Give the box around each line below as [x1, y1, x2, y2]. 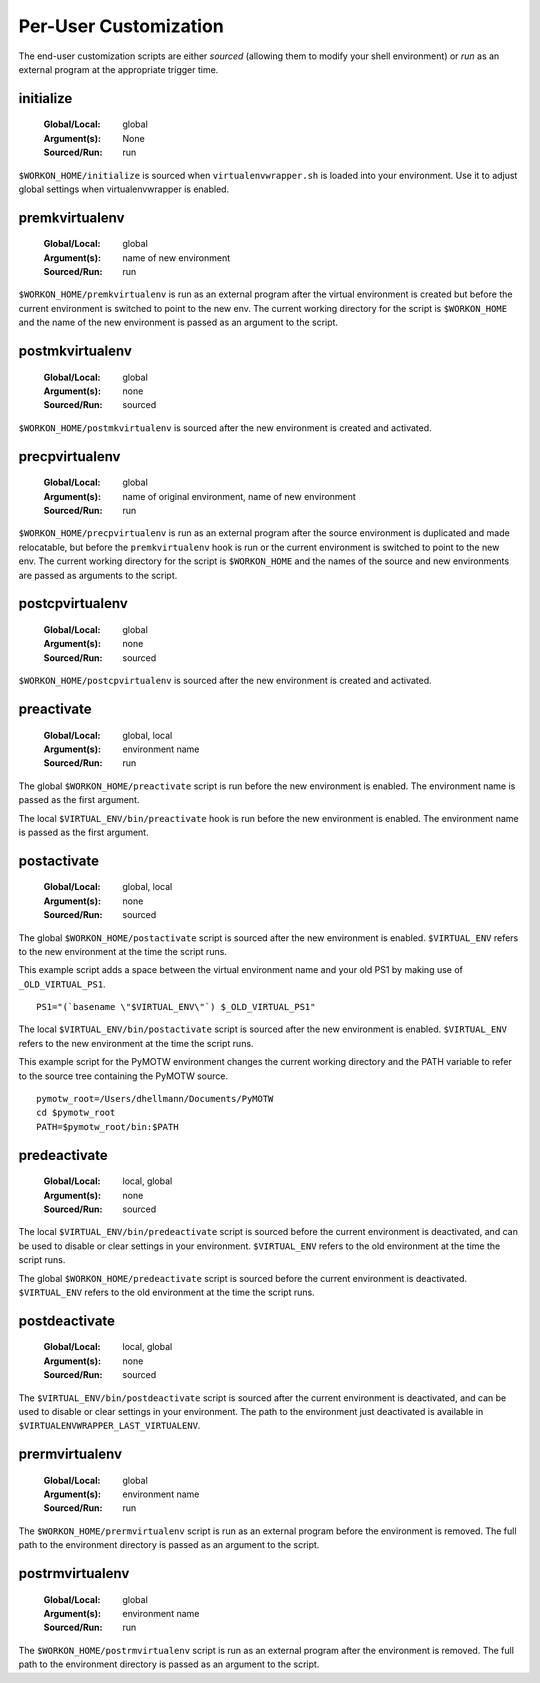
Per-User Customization [18, 15, 224, 37]
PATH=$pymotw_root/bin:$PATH [36, 1121, 179, 1132]
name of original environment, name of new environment [122, 490, 357, 502]
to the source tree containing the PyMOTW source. [18, 1070, 229, 1082]
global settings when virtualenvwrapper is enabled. [18, 183, 230, 195]
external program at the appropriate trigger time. [18, 63, 219, 75]
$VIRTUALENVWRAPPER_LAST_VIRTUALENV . [18, 1420, 201, 1432]
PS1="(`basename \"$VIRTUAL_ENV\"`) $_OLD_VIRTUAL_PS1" [36, 1001, 316, 1013]
